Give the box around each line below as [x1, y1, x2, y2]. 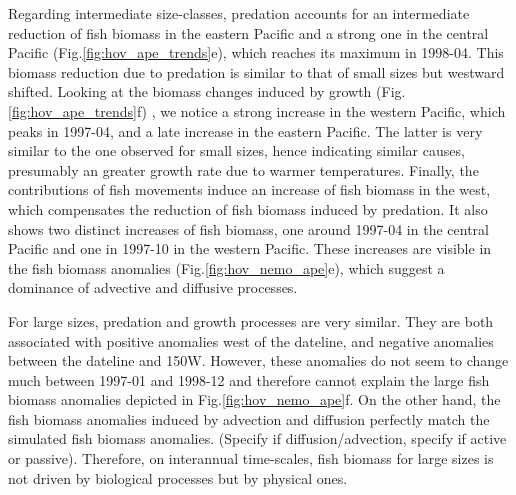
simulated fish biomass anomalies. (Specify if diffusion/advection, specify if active [8, 428, 507, 449]
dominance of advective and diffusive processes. [8, 277, 298, 298]
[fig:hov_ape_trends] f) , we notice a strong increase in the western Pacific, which [8, 100, 506, 121]
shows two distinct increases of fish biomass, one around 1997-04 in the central [8, 218, 489, 239]
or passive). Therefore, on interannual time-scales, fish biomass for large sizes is [8, 448, 494, 469]
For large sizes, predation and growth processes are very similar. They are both [8, 310, 494, 331]
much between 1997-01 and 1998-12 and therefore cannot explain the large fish [8, 369, 490, 390]
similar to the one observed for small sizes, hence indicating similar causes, [8, 140, 465, 161]
